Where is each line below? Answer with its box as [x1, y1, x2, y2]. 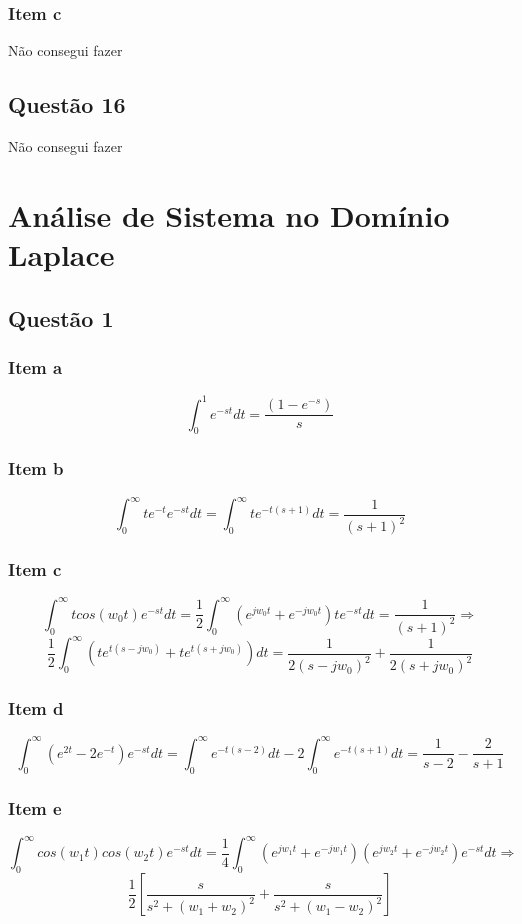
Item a [8, 354, 63, 379]
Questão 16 [8, 89, 126, 120]
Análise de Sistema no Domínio [8, 194, 450, 235]
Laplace [8, 233, 115, 274]
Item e [8, 795, 62, 820]
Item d [8, 696, 64, 721]
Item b [8, 456, 64, 481]
